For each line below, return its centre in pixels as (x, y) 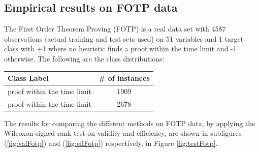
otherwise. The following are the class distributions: (84, 58)
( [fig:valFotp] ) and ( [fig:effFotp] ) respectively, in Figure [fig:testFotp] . (111, 143)
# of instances (124, 78)
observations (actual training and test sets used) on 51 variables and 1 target (124, 38)
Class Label (28, 78)
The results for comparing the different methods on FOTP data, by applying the (130, 123)
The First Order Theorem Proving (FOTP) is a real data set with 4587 (115, 29)
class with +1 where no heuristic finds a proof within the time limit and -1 (120, 49)
